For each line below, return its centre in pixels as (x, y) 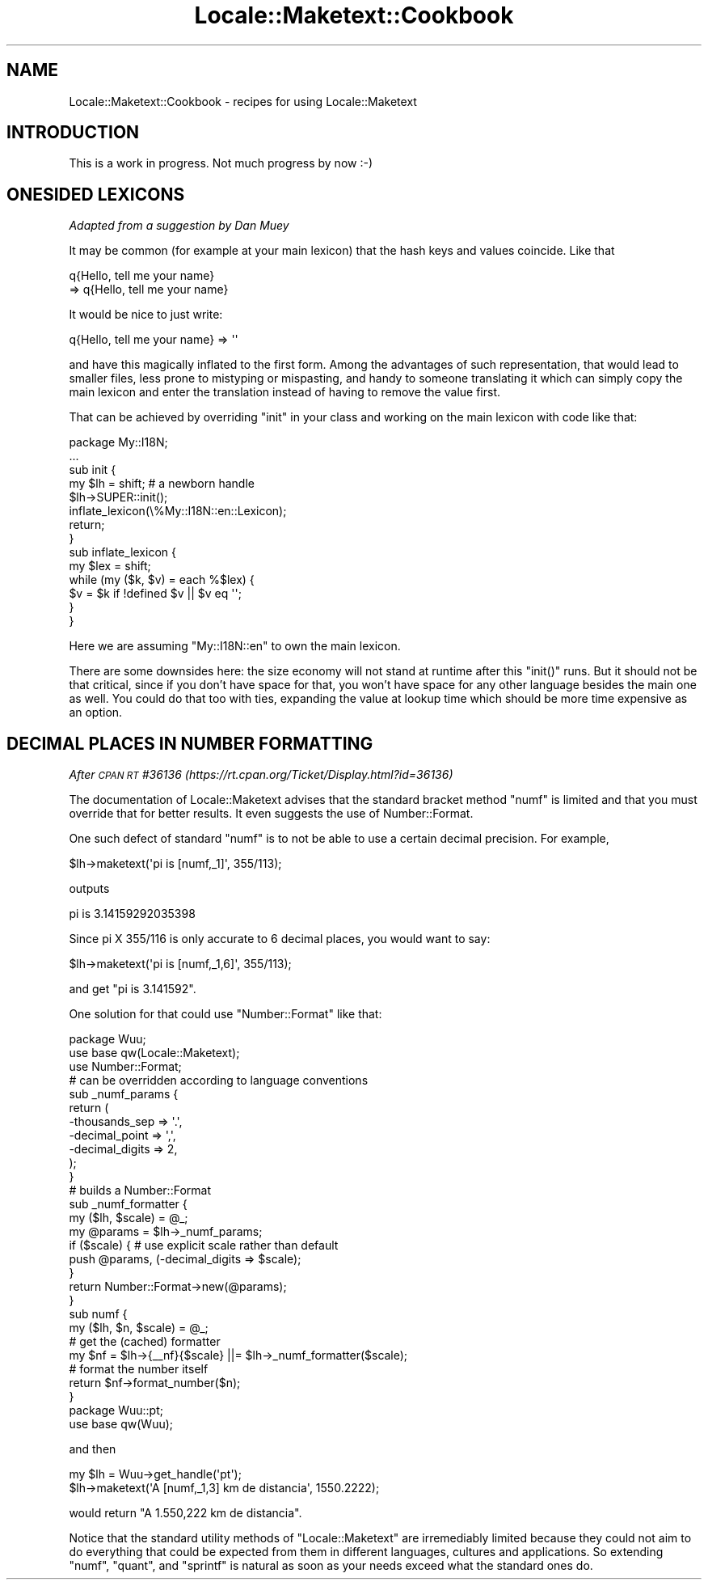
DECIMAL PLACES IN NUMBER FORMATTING (190, 743)
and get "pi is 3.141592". (133, 989)
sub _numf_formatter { (128, 1204)
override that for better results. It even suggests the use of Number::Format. (271, 814)
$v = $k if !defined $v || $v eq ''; (155, 594)
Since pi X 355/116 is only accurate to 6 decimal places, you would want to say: (280, 939)
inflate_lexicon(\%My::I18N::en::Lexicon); (178, 511)
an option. (96, 713)
